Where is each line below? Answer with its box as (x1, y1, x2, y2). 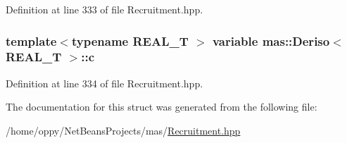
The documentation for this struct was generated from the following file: (6, 99, 317, 114)
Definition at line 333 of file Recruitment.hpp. (6, 2, 203, 16)
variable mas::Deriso (212, 32, 330, 49)
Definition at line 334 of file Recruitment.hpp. (6, 75, 203, 90)
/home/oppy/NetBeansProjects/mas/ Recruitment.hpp (6, 123, 241, 137)
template (6, 32, 57, 49)
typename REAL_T (71, 32, 189, 49)
